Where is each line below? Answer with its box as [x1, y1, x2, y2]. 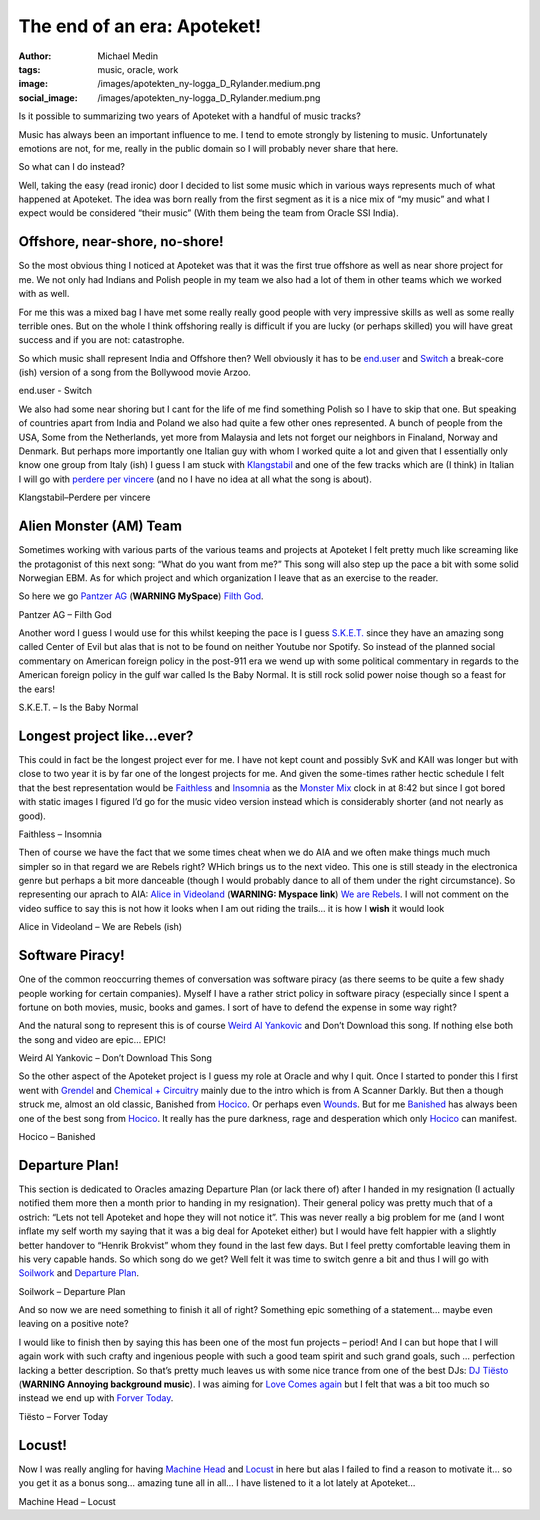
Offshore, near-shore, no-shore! [18, 233, 224, 250]
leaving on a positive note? [18, 1318, 129, 1330]
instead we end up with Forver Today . [18, 1392, 174, 1404]
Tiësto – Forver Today [18, 1410, 109, 1422]
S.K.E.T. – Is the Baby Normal [18, 701, 139, 714]
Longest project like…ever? [18, 727, 194, 744]
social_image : [18, 91, 79, 104]
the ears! [18, 683, 55, 695]
